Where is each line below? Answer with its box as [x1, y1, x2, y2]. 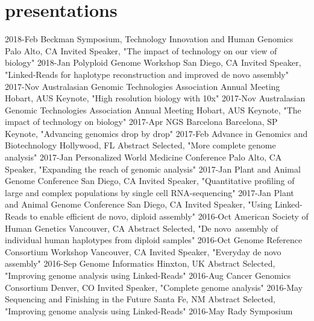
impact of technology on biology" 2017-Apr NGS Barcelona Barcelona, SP [5, 115, 278, 128]
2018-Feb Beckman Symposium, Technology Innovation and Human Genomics [5, 33, 294, 45]
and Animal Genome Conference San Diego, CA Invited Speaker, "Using [5, 198, 272, 211]
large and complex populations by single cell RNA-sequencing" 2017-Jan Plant [5, 186, 294, 199]
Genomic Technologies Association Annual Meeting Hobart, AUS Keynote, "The [5, 103, 301, 116]
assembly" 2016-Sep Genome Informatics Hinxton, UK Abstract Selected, [5, 257, 275, 270]
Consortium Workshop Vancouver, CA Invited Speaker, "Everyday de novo [5, 245, 281, 258]
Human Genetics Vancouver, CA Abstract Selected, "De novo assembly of [5, 221, 278, 234]
